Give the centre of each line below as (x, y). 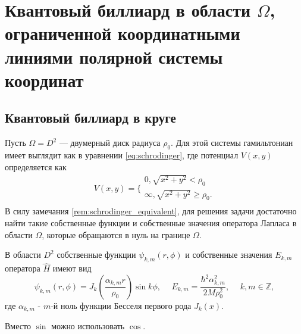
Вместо (18, 326)
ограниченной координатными (123, 33)
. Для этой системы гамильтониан (232, 143)
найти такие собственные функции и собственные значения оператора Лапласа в (151, 223)
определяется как (36, 166)
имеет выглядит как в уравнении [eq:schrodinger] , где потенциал (122, 154)
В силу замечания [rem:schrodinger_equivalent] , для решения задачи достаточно (151, 211)
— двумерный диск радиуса (110, 143)
